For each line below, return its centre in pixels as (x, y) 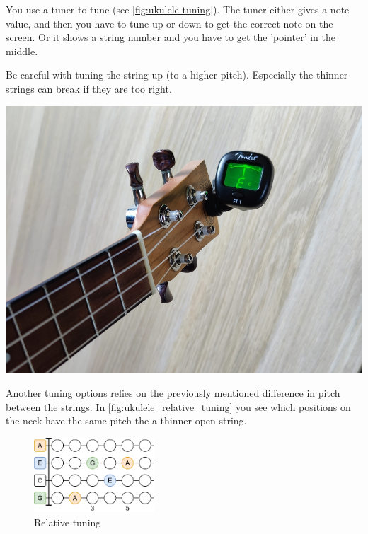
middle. (22, 51)
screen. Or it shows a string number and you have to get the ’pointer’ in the (171, 37)
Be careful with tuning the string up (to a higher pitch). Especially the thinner (177, 75)
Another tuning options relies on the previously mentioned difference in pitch (173, 393)
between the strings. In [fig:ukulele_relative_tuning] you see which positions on (178, 406)
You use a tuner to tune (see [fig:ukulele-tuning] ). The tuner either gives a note (178, 9)
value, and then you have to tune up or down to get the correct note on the (169, 23)
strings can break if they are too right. (89, 88)
